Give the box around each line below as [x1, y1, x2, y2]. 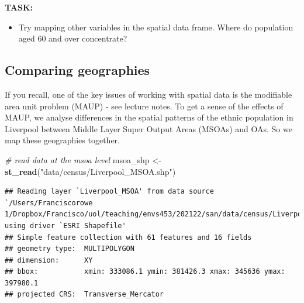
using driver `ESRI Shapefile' [5, 221, 126, 230]
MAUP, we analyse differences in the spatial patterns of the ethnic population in [5, 111, 293, 123]
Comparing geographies [5, 61, 150, 79]
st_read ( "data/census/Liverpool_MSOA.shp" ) [5, 165, 176, 177]
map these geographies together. [5, 134, 120, 146]
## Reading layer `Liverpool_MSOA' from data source [5, 187, 214, 196]
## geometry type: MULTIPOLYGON [5, 245, 134, 253]
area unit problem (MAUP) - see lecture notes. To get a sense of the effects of [5, 99, 284, 112]
